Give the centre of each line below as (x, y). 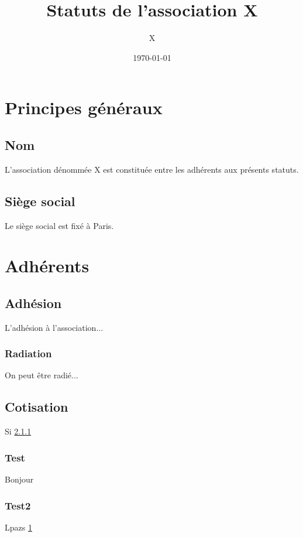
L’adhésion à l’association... (54, 327)
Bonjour (19, 479)
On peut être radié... (42, 375)
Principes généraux (84, 107)
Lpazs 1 (18, 527)
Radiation (28, 353)
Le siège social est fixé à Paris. (59, 225)
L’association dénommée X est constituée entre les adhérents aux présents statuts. (152, 169)
